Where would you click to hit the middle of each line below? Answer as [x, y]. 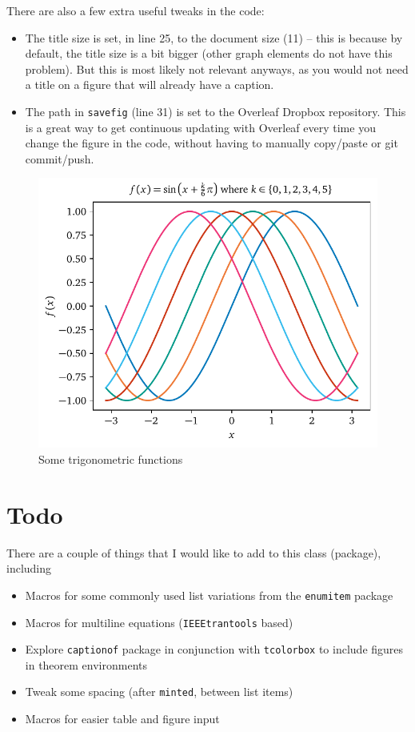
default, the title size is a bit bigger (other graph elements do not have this [209, 53]
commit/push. [60, 158]
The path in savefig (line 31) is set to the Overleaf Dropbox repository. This [215, 111]
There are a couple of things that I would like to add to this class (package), [194, 552]
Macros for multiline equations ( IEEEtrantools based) [159, 622]
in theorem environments [86, 664]
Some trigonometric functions [111, 459]
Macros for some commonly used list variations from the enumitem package [209, 595]
